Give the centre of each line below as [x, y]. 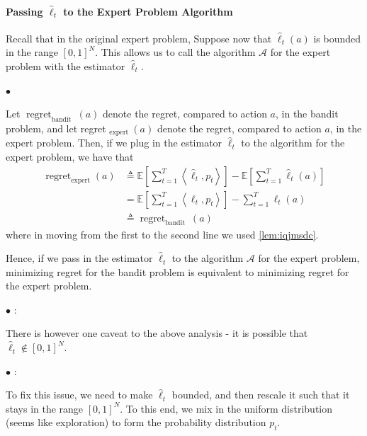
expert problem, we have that [70, 157]
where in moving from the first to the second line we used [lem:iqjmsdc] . [162, 234]
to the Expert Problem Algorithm [148, 11]
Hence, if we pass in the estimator [79, 258]
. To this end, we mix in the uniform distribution [226, 408]
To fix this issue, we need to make [79, 395]
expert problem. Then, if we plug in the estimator [114, 143]
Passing [24, 11]
